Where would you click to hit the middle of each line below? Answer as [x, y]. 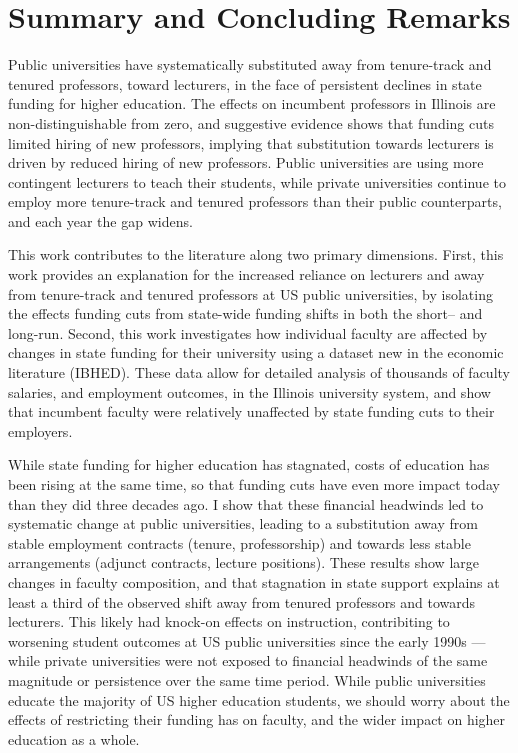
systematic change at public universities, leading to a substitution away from [243, 523]
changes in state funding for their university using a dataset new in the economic [256, 352]
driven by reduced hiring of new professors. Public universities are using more [246, 162]
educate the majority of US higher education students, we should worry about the [259, 699]
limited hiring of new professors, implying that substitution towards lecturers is [251, 142]
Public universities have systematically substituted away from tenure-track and [250, 64]
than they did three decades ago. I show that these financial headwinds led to [246, 503]
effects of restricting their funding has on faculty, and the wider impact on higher [257, 719]
